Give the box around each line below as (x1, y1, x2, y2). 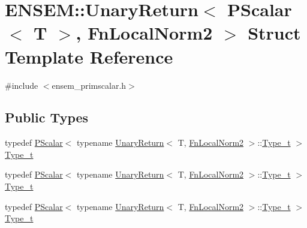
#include (5, 79, 38, 91)
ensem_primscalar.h (52, 79, 127, 91)
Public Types (5, 108, 89, 127)
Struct (248, 20, 301, 45)
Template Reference (5, 44, 173, 68)
